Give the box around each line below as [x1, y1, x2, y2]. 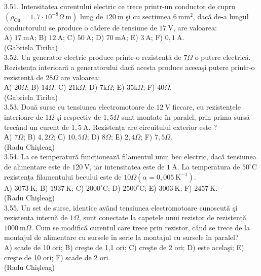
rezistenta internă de [4, 212, 68, 223]
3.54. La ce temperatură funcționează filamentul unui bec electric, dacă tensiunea [4, 151, 256, 162]
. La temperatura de [177, 161, 240, 171]
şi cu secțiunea [126, 11, 171, 21]
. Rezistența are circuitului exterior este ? [88, 121, 217, 132]
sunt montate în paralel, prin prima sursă [121, 111, 250, 122]
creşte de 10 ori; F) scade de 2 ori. [4, 252, 110, 262]
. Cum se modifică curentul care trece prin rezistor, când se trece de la [31, 222, 250, 232]
